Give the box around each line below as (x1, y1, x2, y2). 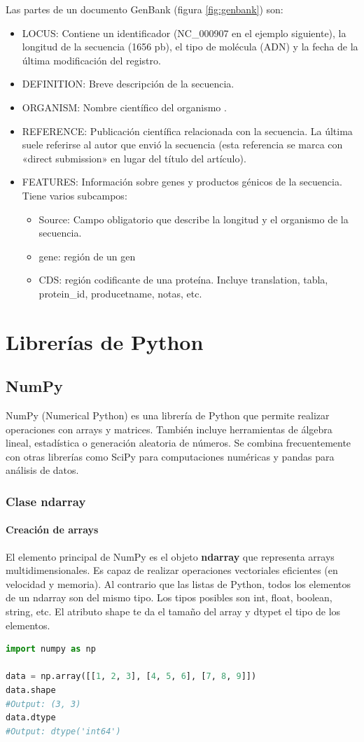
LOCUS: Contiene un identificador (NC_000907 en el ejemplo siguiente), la (22, 25, 346, 40)
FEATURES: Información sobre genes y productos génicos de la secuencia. (22, 174, 342, 189)
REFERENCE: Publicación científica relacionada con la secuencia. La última (22, 123, 353, 138)
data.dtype (6, 713, 56, 723)
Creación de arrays (6, 522, 99, 537)
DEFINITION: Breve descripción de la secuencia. (22, 76, 234, 91)
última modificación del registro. (22, 52, 161, 67)
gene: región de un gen (38, 248, 136, 263)
